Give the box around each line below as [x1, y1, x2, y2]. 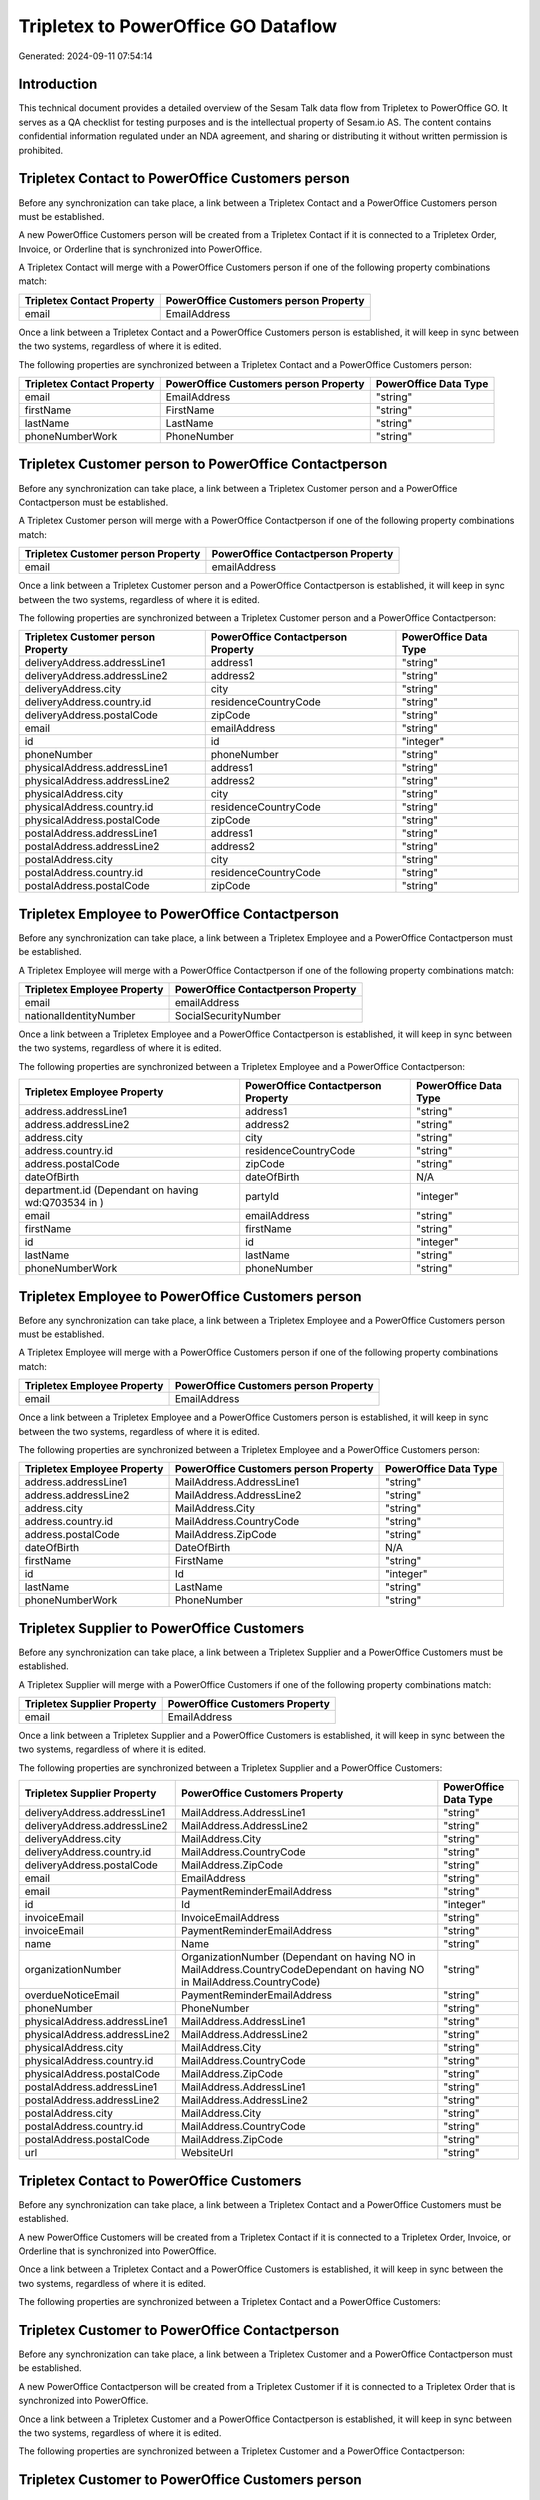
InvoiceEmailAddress [180, 1911, 280, 1925]
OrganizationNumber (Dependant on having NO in [180, 1950, 416, 1964]
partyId [245, 1190, 280, 1204]
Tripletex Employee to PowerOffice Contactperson [18, 905, 340, 922]
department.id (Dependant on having [24, 1183, 199, 1197]
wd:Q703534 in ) [24, 1196, 104, 1210]
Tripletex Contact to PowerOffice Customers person [18, 170, 350, 187]
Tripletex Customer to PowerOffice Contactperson [18, 2321, 340, 2339]
